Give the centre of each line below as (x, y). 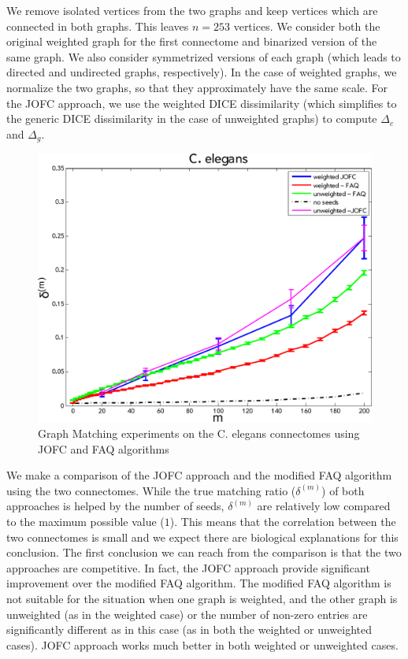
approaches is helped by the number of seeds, (115, 506)
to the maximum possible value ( (85, 521)
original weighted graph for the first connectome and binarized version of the (192, 41)
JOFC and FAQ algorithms (104, 448)
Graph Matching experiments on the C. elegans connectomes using (199, 433)
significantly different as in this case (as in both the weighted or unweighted (189, 629)
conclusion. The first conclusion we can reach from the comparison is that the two (204, 552)
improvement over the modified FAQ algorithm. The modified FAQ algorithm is (199, 583)
